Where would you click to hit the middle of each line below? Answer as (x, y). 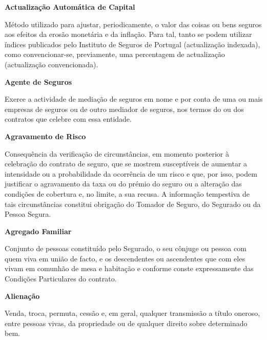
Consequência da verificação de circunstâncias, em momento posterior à (117, 153)
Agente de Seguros (38, 81)
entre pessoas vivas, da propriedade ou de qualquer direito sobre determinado (126, 323)
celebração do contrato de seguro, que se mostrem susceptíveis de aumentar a (126, 164)
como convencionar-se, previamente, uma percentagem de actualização (115, 54)
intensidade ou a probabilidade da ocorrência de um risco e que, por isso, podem (131, 173)
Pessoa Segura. (28, 214)
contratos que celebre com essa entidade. (68, 119)
